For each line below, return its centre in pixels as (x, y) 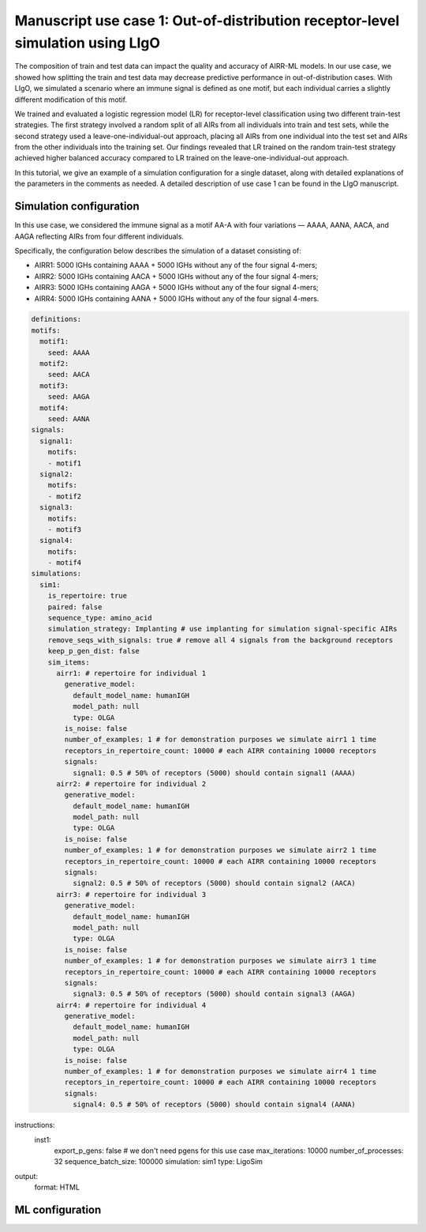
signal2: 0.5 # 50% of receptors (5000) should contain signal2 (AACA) (214, 883)
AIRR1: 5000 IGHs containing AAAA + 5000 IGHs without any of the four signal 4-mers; (176, 266)
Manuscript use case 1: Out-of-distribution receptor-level (207, 21)
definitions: (56, 319)
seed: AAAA (69, 352)
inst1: (43, 1140)
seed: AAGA (69, 397)
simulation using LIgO (88, 43)
